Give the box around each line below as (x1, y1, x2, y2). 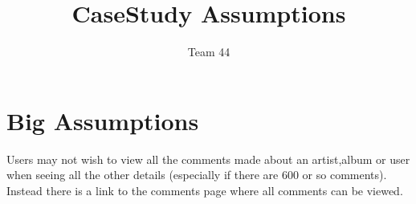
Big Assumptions (6, 104, 199, 137)
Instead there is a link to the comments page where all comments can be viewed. (6, 182, 403, 198)
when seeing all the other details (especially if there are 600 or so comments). (6, 166, 387, 183)
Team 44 (187, 43, 230, 60)
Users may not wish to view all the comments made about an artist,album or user (6, 150, 410, 167)
